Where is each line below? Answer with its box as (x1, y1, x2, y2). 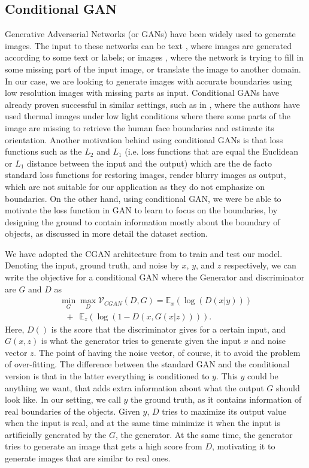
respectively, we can (224, 259, 296, 271)
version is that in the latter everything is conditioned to (5, 369, 210, 382)
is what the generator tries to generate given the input (41, 334, 241, 347)
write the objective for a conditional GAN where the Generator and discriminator (5, 271, 305, 283)
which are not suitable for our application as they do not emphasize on (5, 180, 265, 192)
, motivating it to (211, 440, 275, 452)
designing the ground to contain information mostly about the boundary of (5, 215, 280, 228)
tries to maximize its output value (162, 404, 287, 417)
